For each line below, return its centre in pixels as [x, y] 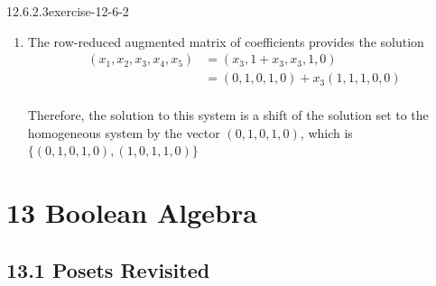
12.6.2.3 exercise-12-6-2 [68, 11]
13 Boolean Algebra [132, 212]
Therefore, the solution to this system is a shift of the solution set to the [228, 115]
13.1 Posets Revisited [108, 269]
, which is [326, 132]
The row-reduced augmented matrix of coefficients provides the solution [226, 41]
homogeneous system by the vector [124, 132]
